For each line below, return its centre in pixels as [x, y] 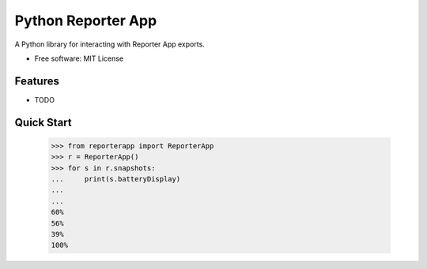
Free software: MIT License [79, 58]
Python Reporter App [86, 21]
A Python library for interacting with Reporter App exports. [110, 44]
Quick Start [43, 122]
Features [37, 81]
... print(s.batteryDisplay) [116, 179]
